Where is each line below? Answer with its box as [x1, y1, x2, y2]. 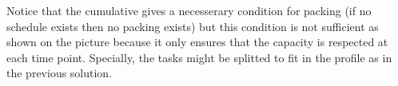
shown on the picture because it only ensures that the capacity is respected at [6, 33, 388, 50]
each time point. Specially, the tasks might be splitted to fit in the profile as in [6, 49, 392, 65]
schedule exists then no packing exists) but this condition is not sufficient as [6, 18, 379, 34]
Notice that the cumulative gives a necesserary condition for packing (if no [6, 2, 372, 18]
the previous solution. [6, 64, 113, 81]
